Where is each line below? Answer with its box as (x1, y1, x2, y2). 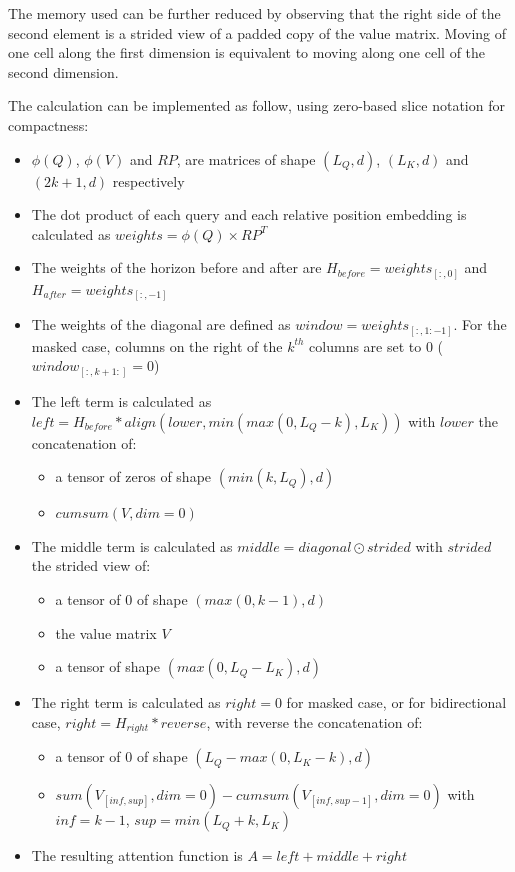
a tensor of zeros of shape (55, 466, 212, 487)
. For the (453, 314, 507, 335)
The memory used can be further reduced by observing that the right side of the (8, 3, 501, 23)
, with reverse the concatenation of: (206, 711, 423, 732)
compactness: (8, 114, 89, 135)
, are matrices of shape (176, 148, 316, 169)
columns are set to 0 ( (309, 335, 444, 356)
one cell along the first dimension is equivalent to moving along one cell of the (8, 42, 486, 63)
